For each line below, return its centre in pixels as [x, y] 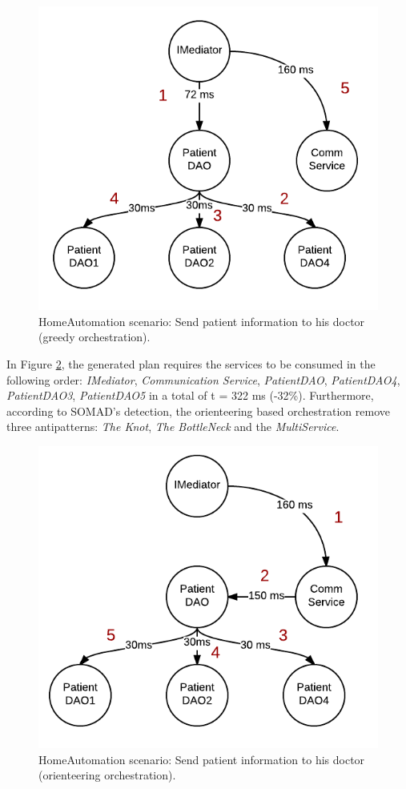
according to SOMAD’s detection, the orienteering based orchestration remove [198, 411]
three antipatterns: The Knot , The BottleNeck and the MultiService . [173, 427]
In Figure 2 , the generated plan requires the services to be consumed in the [191, 364]
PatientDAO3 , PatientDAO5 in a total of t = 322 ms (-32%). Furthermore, [190, 395]
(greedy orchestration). [94, 337]
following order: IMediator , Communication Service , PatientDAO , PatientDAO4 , [203, 379]
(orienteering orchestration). [107, 775]
